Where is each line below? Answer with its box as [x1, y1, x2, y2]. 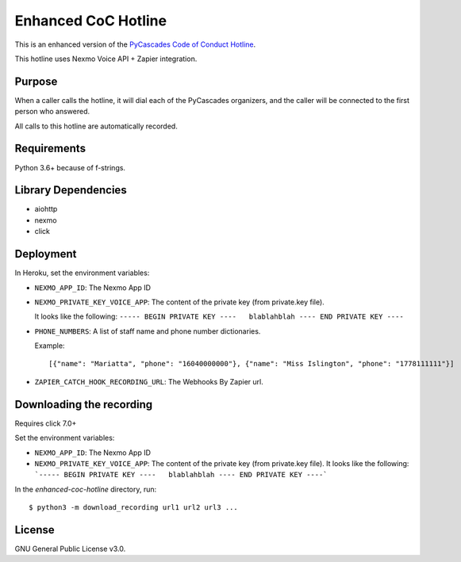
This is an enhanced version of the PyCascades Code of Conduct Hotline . [14, 40, 256, 49]
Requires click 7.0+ [14, 419, 77, 428]
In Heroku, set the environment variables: [14, 268, 150, 277]
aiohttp [34, 205, 58, 214]
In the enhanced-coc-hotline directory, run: [14, 484, 157, 494]
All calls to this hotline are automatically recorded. [14, 121, 178, 131]
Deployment [14, 247, 77, 261]
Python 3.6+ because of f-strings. [14, 162, 126, 172]
